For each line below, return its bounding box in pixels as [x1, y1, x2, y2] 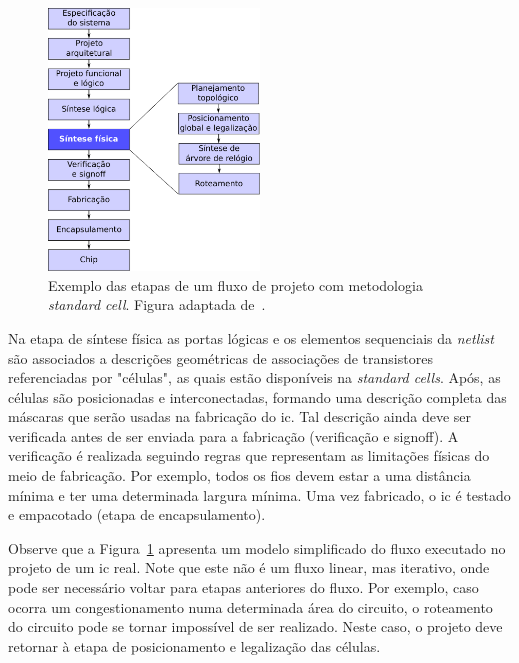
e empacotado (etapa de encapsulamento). [8, 504, 266, 525]
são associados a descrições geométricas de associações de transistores [8, 347, 433, 368]
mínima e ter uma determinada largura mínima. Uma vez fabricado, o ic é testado [8, 484, 511, 505]
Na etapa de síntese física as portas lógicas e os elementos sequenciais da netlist [8, 327, 494, 348]
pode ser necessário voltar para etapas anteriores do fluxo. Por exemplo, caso [8, 577, 479, 598]
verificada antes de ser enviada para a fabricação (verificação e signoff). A [8, 425, 459, 446]
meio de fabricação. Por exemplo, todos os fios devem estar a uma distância [8, 465, 471, 486]
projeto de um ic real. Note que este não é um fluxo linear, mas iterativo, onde [8, 557, 490, 578]
